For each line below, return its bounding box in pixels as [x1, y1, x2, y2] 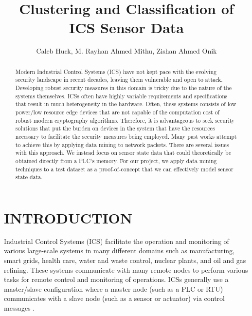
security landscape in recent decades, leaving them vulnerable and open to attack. [15, 75, 223, 84]
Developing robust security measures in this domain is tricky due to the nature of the [15, 84, 232, 92]
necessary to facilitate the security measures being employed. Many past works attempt [15, 132, 237, 140]
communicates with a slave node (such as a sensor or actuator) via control [4, 293, 225, 303]
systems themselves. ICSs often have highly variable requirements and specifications [15, 92, 228, 100]
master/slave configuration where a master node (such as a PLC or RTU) [4, 283, 223, 294]
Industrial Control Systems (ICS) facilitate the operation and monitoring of [4, 236, 229, 246]
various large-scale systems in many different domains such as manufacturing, [4, 245, 235, 256]
